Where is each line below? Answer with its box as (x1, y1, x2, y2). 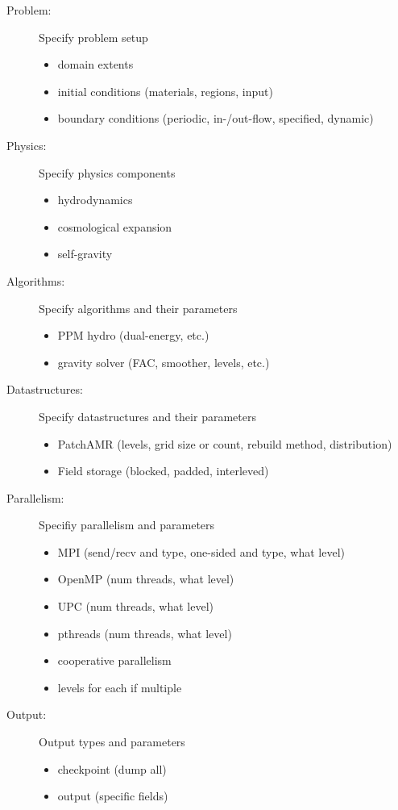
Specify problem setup (39, 28, 148, 45)
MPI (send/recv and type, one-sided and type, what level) (57, 543, 346, 560)
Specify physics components (39, 164, 176, 181)
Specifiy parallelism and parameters (39, 516, 215, 533)
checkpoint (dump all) (57, 760, 167, 777)
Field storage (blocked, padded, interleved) (57, 462, 269, 479)
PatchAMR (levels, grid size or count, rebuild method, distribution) (57, 435, 392, 452)
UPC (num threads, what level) (57, 598, 214, 615)
